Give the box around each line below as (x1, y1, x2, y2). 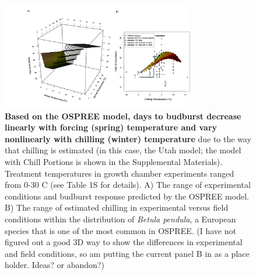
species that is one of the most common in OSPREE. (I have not (5, 224, 236, 236)
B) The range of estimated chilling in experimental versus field (5, 201, 229, 214)
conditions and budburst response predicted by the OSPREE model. (5, 190, 249, 202)
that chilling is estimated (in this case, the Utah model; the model (5, 144, 241, 156)
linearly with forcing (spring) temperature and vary (5, 121, 218, 133)
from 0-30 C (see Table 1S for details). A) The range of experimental (5, 178, 251, 191)
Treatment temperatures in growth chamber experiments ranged (5, 167, 234, 179)
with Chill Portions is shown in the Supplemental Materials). (5, 156, 223, 168)
